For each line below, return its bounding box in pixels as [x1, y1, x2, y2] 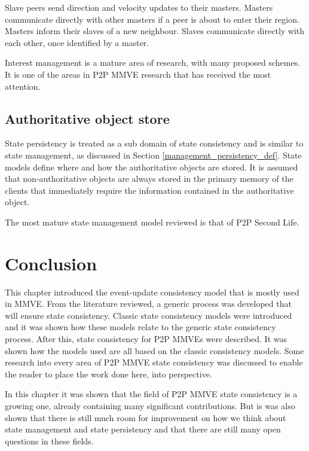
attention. [5, 80, 41, 92]
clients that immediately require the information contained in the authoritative [5, 184, 294, 196]
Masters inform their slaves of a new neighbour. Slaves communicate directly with [5, 25, 305, 37]
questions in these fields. [5, 434, 94, 447]
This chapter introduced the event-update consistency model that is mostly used [5, 285, 299, 298]
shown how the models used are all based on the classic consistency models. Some [5, 344, 304, 356]
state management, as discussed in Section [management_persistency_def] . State [5, 148, 302, 161]
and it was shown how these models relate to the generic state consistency [5, 321, 276, 333]
